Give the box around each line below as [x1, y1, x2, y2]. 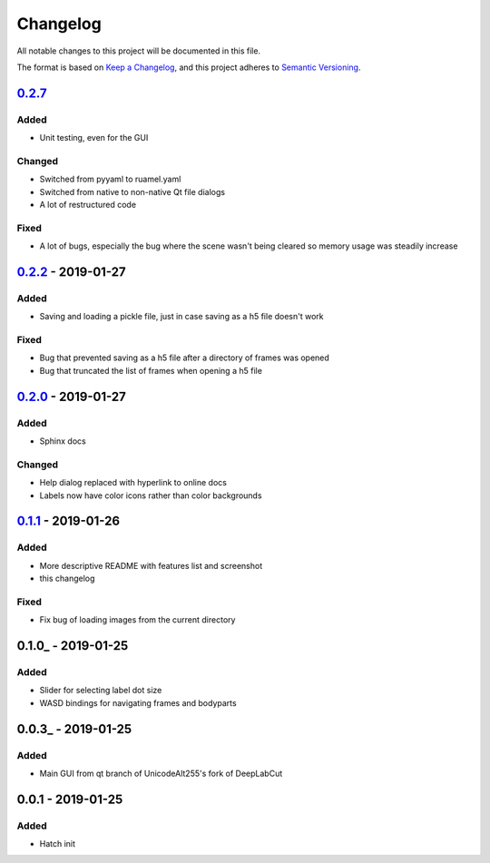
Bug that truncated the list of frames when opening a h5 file [39, 365, 263, 376]
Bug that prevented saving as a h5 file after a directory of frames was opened [39, 352, 330, 363]
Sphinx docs [39, 436, 86, 446]
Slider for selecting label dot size [39, 685, 162, 696]
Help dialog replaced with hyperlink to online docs [39, 477, 227, 488]
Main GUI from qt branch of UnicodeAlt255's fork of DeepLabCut [39, 768, 283, 779]
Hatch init [39, 838, 76, 849]
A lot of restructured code [39, 200, 136, 211]
